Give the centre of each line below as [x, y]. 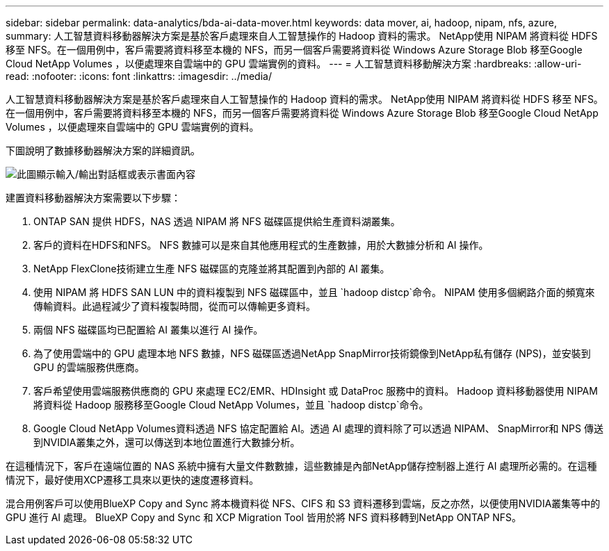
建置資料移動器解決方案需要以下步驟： [93, 198]
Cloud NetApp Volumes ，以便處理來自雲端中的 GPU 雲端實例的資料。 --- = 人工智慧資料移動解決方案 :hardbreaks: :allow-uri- [294, 64]
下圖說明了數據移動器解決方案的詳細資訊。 [103, 150]
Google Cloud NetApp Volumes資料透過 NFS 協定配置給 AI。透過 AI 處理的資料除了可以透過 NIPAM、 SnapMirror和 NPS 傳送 [318, 428]
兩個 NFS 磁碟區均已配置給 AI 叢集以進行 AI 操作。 [148, 330]
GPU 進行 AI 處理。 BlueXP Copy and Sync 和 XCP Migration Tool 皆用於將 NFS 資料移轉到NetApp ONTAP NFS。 [264, 517]
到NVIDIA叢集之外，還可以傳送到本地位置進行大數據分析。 [167, 442]
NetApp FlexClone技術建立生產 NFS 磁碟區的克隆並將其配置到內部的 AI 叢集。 [212, 269]
